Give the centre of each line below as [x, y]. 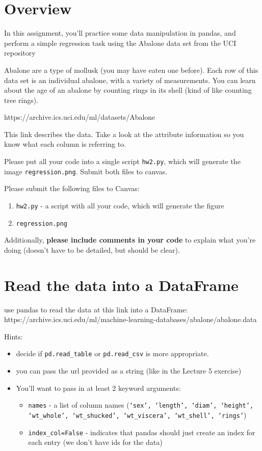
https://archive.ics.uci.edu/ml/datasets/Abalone [80, 117]
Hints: [14, 336]
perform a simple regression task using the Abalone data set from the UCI [120, 43]
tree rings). [21, 100]
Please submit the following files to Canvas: [72, 188]
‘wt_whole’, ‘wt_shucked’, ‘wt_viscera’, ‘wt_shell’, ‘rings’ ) [137, 415]
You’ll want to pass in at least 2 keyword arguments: [98, 388]
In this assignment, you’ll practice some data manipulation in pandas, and [120, 33]
